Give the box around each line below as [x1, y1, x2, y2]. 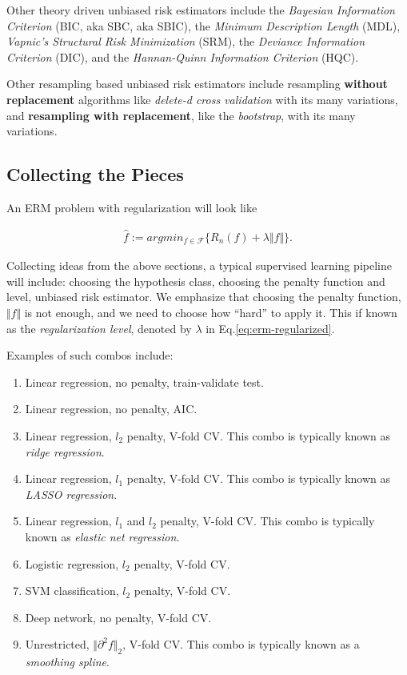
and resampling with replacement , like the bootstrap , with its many [6, 106, 356, 123]
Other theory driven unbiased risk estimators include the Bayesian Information [6, 2, 395, 18]
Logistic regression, [25, 555, 119, 572]
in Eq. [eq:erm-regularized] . [205, 319, 335, 336]
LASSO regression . [25, 485, 118, 502]
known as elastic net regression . [25, 528, 180, 544]
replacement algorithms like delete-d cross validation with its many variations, [6, 90, 398, 107]
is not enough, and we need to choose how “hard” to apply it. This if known [24, 304, 397, 321]
